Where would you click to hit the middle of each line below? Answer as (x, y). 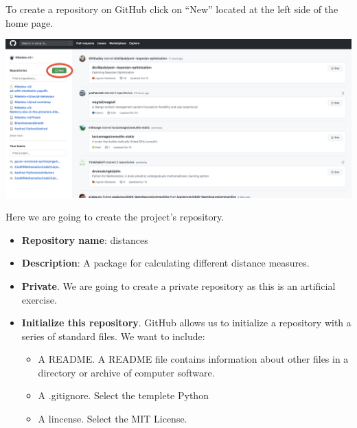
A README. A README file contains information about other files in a (193, 359)
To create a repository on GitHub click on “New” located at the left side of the (172, 9)
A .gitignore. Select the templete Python (123, 395)
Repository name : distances (85, 239)
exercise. (39, 299)
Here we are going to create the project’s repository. (115, 217)
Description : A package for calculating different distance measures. (165, 263)
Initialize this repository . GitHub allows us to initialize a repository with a (186, 323)
